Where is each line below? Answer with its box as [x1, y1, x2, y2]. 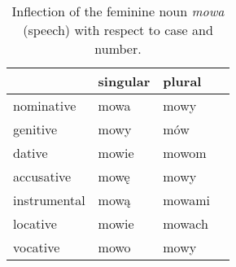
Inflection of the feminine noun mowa [11, 2, 225, 20]
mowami [163, 190, 211, 209]
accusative [13, 167, 72, 186]
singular [98, 72, 151, 90]
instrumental [13, 190, 85, 209]
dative [13, 143, 48, 162]
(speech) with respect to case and [23, 20, 213, 39]
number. [94, 39, 142, 58]
